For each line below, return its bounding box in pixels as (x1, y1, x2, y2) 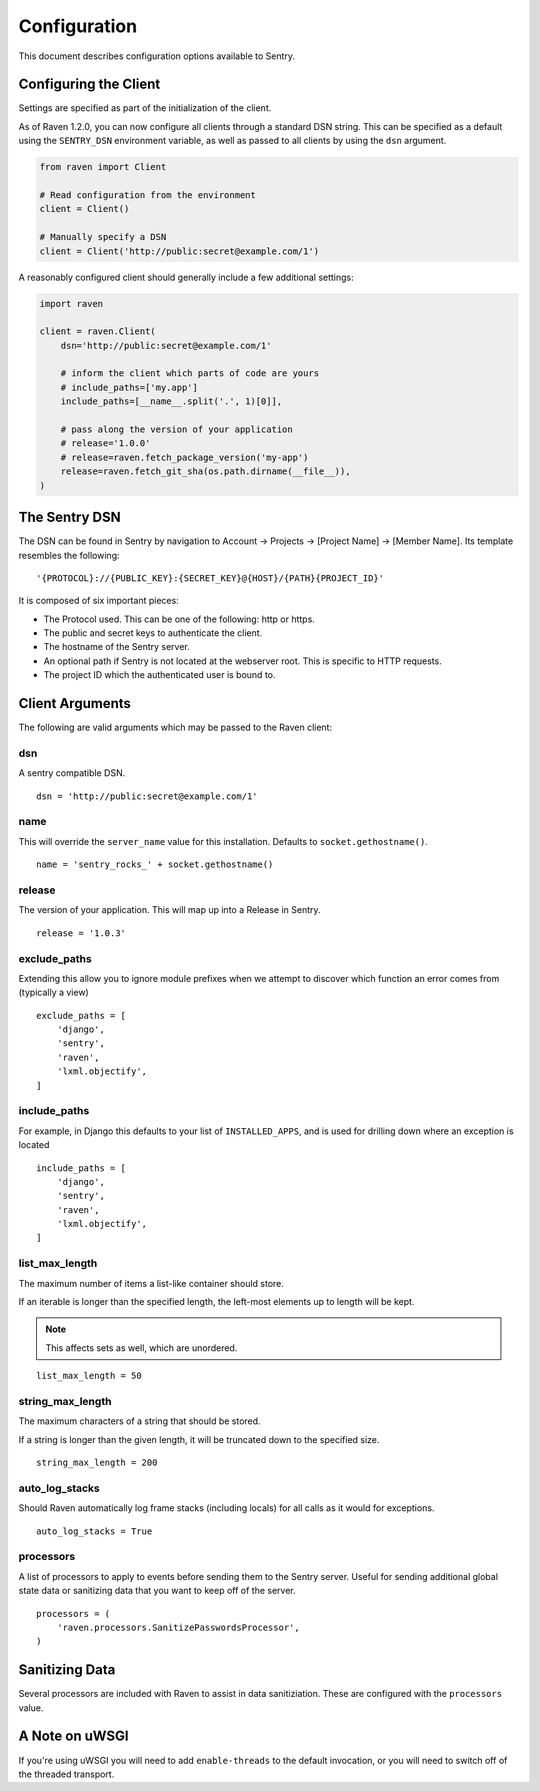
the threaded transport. (18, 1768, 115, 1780)
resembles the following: (18, 549, 120, 561)
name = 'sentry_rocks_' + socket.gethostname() (36, 859, 274, 870)
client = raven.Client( (39, 326, 157, 337)
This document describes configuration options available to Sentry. (18, 50, 295, 62)
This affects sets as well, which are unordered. (45, 1341, 238, 1354)
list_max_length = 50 (36, 1370, 142, 1382)
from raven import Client (39, 161, 167, 173)
